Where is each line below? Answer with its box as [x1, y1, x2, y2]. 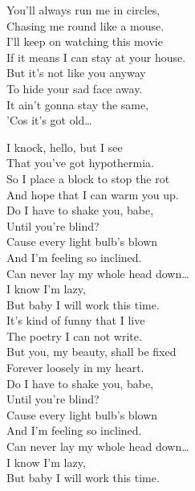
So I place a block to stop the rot [6, 170, 170, 186]
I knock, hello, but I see [6, 138, 123, 155]
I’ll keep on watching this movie [6, 33, 163, 50]
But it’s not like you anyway [6, 64, 146, 81]
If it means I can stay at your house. [6, 48, 186, 65]
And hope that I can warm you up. [6, 186, 179, 203]
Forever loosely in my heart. [6, 359, 144, 376]
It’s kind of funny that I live [6, 312, 145, 329]
